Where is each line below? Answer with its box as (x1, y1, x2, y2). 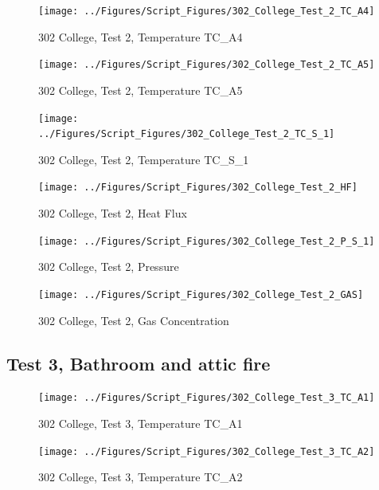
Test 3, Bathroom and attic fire (6, 351, 271, 375)
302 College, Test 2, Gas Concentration (38, 312, 229, 328)
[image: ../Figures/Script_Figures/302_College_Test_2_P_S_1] (38, 235, 375, 247)
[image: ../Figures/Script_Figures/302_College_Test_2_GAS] (38, 288, 364, 300)
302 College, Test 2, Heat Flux (38, 205, 187, 221)
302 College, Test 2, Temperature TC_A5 (38, 81, 243, 98)
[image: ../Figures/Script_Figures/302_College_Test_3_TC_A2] (38, 445, 375, 457)
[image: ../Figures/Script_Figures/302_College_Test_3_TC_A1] (38, 392, 375, 404)
